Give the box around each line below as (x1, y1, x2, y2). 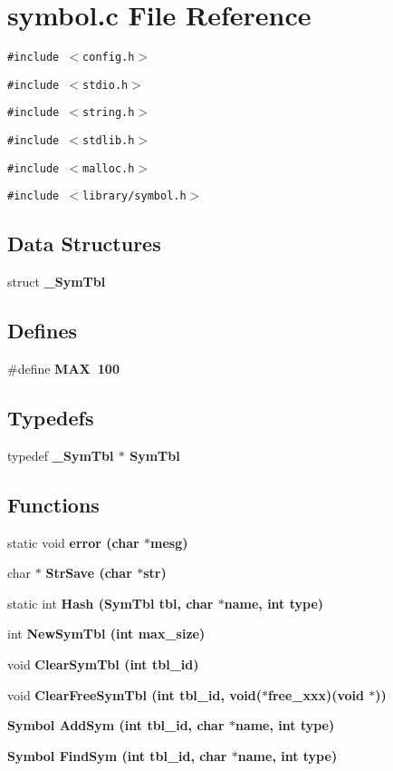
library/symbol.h (82, 190, 187, 203)
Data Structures (7, 229, 161, 258)
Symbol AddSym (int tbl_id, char (7, 716, 225, 735)
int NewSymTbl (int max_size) (7, 624, 206, 643)
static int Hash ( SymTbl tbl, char (7, 593, 214, 612)
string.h (82, 106, 135, 120)
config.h (82, 51, 135, 64)
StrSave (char (45, 563, 132, 582)
